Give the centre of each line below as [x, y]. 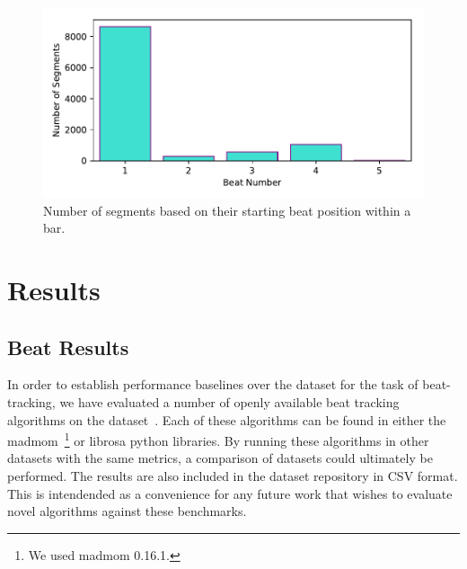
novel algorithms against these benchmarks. [127, 511]
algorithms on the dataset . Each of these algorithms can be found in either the [227, 419]
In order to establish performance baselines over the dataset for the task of [213, 384]
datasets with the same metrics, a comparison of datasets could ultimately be [220, 458]
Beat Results [68, 347]
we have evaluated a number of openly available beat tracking [229, 401]
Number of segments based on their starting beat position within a [227, 210]
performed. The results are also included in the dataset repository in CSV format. [233, 475]
